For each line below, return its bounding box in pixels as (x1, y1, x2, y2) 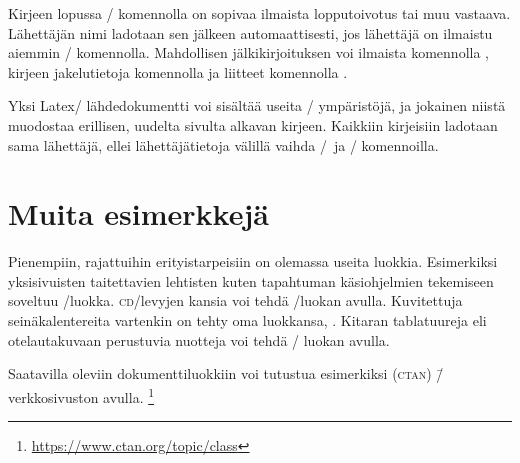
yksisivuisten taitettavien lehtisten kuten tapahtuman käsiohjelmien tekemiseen (8, 270, 494, 291)
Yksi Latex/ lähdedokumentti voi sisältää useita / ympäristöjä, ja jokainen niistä (8, 95, 506, 116)
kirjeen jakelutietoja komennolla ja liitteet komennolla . (8, 61, 348, 82)
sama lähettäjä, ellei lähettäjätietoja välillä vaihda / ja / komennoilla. (8, 134, 439, 155)
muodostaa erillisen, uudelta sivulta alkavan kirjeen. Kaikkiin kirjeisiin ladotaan (8, 114, 498, 135)
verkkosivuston (8, 386, 99, 407)
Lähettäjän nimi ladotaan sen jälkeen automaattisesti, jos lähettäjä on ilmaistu (8, 22, 493, 43)
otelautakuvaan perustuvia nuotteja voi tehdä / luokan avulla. (8, 329, 390, 350)
